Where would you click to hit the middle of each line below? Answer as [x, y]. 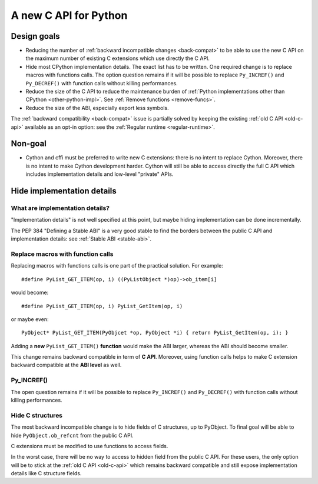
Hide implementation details [64, 191]
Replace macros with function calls [62, 254]
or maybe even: [30, 319]
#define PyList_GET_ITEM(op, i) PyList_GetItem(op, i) [102, 306]
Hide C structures [37, 415]
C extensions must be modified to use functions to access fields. [90, 446]
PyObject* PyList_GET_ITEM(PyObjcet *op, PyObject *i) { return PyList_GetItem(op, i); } [155, 333]
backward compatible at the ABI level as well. [66, 365]
